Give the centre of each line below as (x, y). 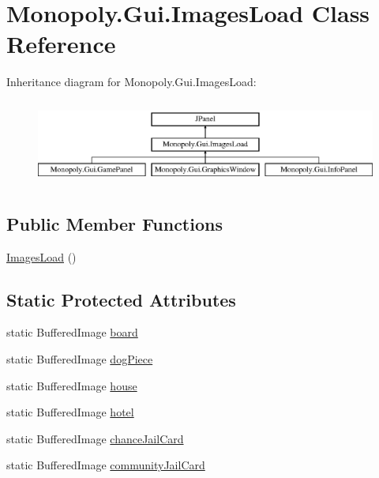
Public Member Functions (114, 223)
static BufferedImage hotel (70, 412)
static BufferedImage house (72, 385)
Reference (61, 44)
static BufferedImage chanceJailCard (95, 438)
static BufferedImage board (72, 332)
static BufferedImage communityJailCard (106, 465)
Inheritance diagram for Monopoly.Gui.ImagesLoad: (131, 82)
